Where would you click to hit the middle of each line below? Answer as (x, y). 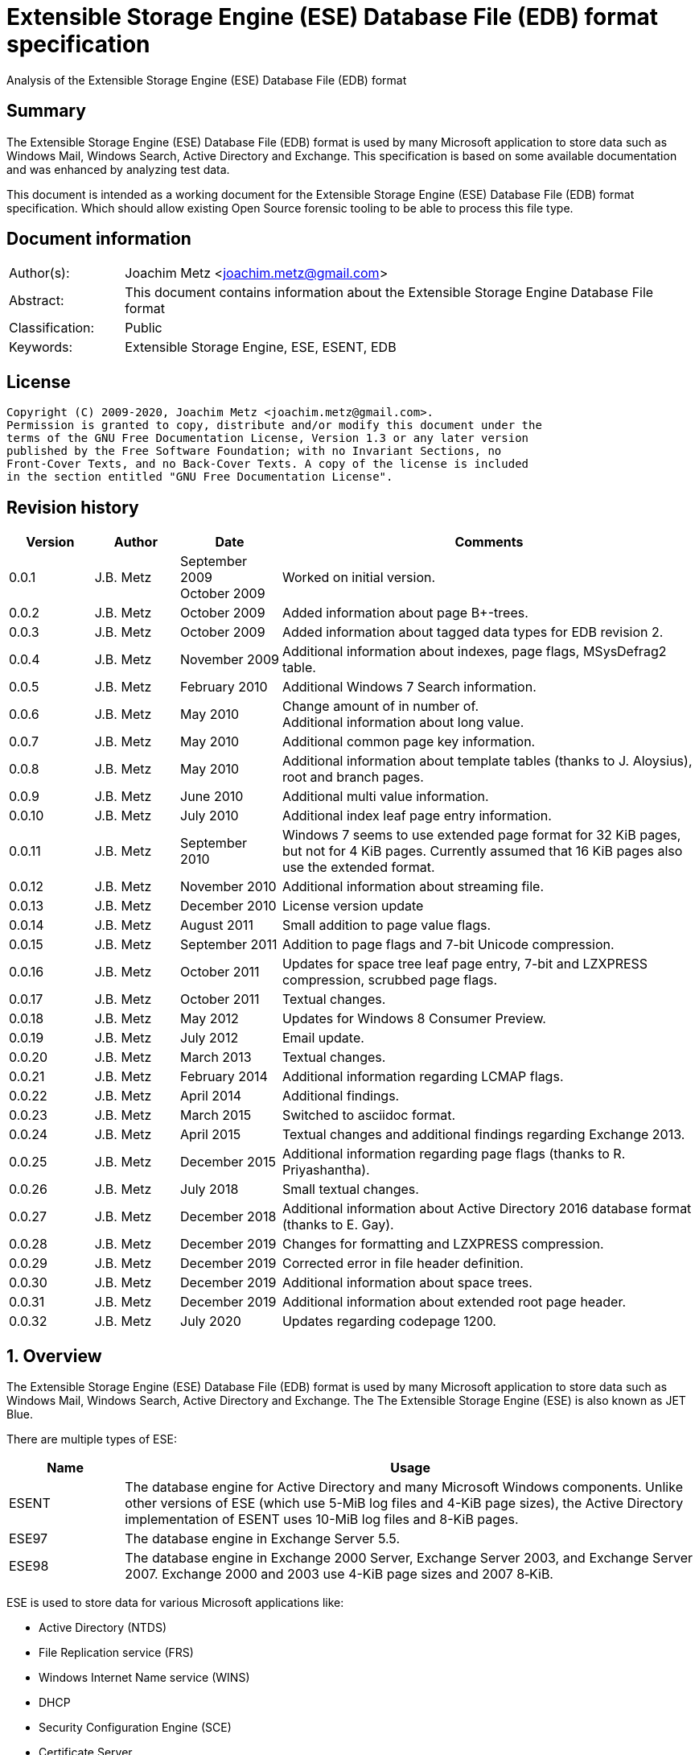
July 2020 (211, 1321)
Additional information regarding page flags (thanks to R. (454, 1154)
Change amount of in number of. (380, 706)
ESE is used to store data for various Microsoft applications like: (175, 1602)
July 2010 (210, 816)
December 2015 (228, 1162)
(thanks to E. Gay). (338, 1225)
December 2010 (228, 906)
